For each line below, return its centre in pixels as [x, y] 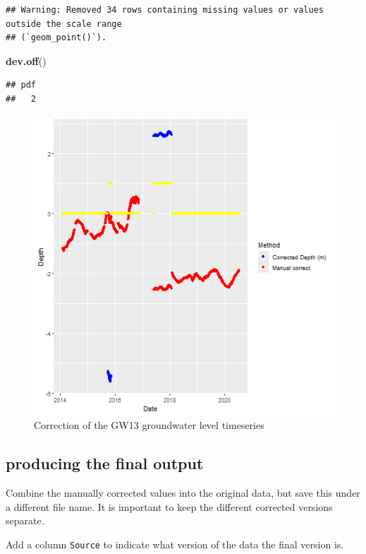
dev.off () [26, 60]
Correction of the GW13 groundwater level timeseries [149, 425]
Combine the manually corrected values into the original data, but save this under [183, 492]
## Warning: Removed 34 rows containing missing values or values [165, 10]
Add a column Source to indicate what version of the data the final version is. [175, 544]
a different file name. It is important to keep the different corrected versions [169, 506]
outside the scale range [64, 24]
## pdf [21, 85]
